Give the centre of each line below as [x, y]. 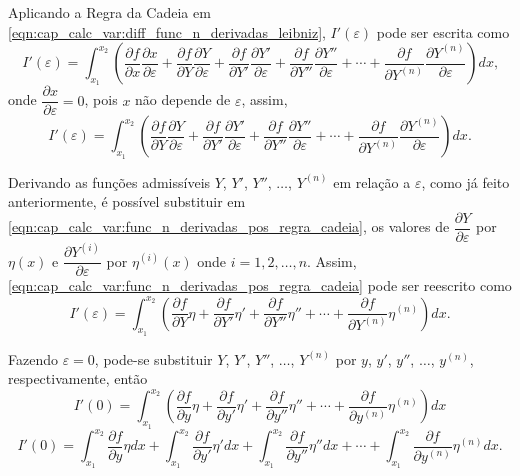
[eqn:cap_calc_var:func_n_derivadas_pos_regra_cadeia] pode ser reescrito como [260, 285]
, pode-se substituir [153, 358]
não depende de [183, 99]
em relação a [372, 181]
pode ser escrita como [443, 31]
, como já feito [465, 181]
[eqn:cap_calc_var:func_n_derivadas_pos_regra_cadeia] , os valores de [229, 226]
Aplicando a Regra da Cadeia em [109, 12]
